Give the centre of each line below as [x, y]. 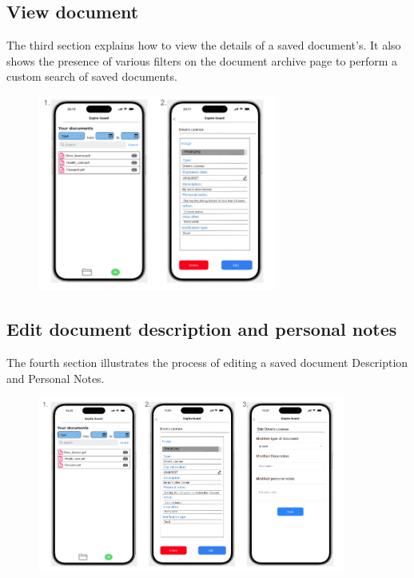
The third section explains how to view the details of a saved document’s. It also [204, 45]
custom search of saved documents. [92, 76]
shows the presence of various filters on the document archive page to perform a [202, 60]
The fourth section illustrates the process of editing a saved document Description [207, 362]
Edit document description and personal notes [202, 329]
